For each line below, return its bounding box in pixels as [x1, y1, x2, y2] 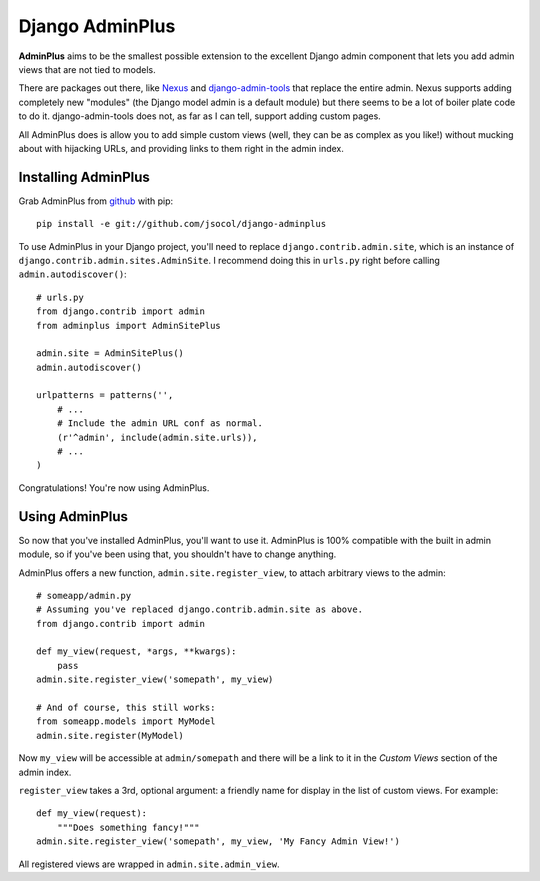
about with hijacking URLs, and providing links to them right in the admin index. [18, 142, 345, 154]
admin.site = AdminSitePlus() [36, 348, 185, 359]
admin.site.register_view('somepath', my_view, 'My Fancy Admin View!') [36, 836, 400, 847]
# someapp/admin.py [36, 590, 132, 601]
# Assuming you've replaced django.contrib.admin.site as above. [36, 604, 364, 615]
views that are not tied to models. [18, 63, 156, 75]
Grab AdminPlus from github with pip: [18, 195, 174, 207]
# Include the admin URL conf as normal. [56, 418, 264, 429]
